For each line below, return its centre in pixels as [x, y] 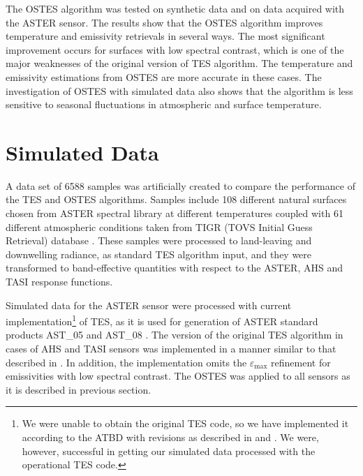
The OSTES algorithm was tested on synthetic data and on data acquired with [175, 8]
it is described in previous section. [79, 389]
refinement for [301, 362]
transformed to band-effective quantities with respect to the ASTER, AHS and [174, 268]
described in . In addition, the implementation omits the [126, 362]
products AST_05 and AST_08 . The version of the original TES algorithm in [175, 335]
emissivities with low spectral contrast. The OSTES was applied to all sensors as [178, 376]
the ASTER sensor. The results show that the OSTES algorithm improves [164, 22]
